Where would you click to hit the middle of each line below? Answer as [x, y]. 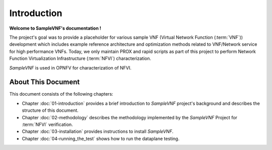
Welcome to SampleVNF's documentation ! [55, 28]
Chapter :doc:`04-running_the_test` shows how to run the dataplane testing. [101, 138]
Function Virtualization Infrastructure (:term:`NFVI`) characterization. [80, 58]
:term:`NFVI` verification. [47, 124]
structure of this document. [50, 110]
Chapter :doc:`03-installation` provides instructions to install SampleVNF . [98, 131]
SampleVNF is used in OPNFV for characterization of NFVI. [71, 67]
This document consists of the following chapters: [61, 94]
